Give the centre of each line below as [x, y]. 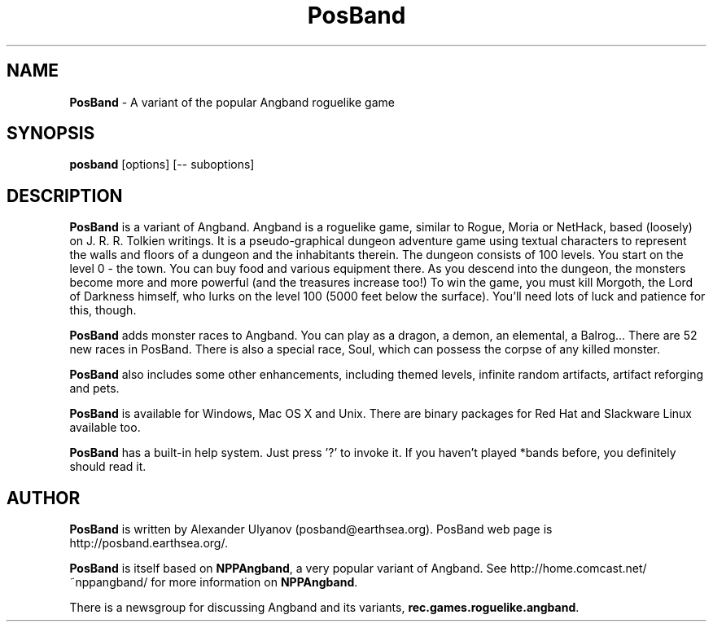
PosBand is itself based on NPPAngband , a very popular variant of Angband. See [288, 569]
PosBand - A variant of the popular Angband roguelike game [232, 102]
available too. [105, 428]
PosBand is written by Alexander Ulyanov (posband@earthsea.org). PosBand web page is [311, 529]
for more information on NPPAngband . [254, 582]
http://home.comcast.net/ [578, 569]
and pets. [94, 389]
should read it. [108, 467]
